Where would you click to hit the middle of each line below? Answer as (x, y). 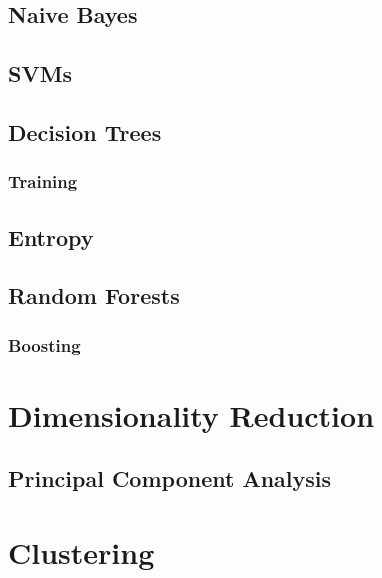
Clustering (81, 551)
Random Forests (94, 295)
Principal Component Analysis (169, 478)
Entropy (51, 236)
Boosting (44, 344)
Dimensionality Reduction (191, 414)
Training (43, 181)
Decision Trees (85, 131)
